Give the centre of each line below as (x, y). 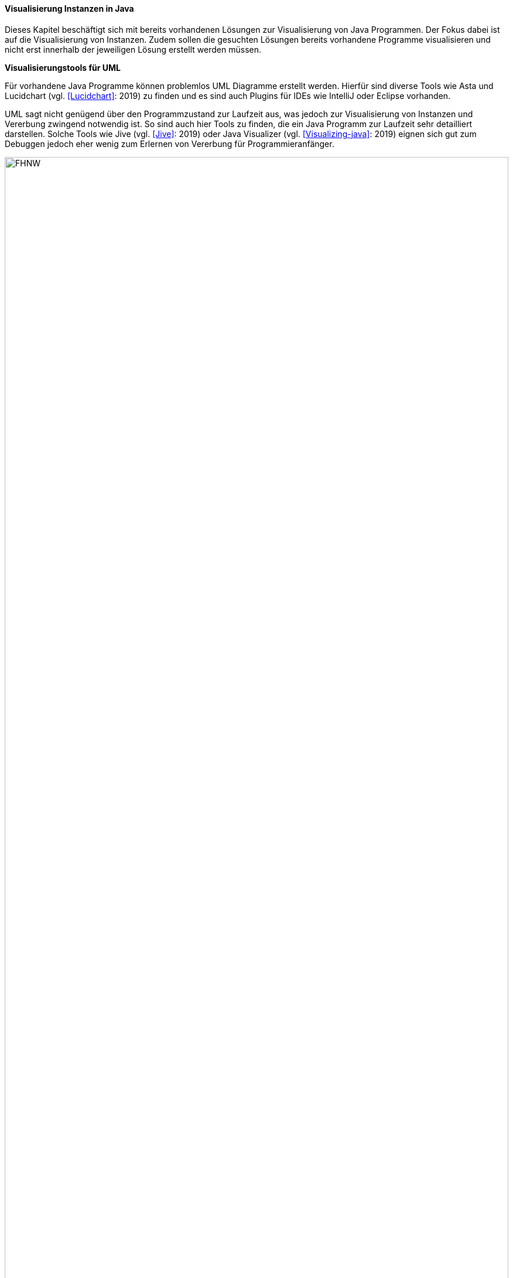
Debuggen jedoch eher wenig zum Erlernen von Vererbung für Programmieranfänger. (170, 143)
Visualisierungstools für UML (63, 67)
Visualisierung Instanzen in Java (69, 8)
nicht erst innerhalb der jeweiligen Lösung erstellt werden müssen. (133, 49)
